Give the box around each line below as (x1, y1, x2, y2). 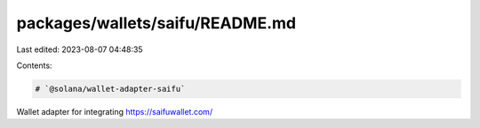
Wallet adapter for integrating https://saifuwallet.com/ (16, 106, 213, 117)
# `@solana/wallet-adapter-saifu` (35, 84, 186, 94)
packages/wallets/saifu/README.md (16, 13, 297, 33)
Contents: (16, 60, 52, 71)
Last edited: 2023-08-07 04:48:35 (16, 44, 143, 55)
